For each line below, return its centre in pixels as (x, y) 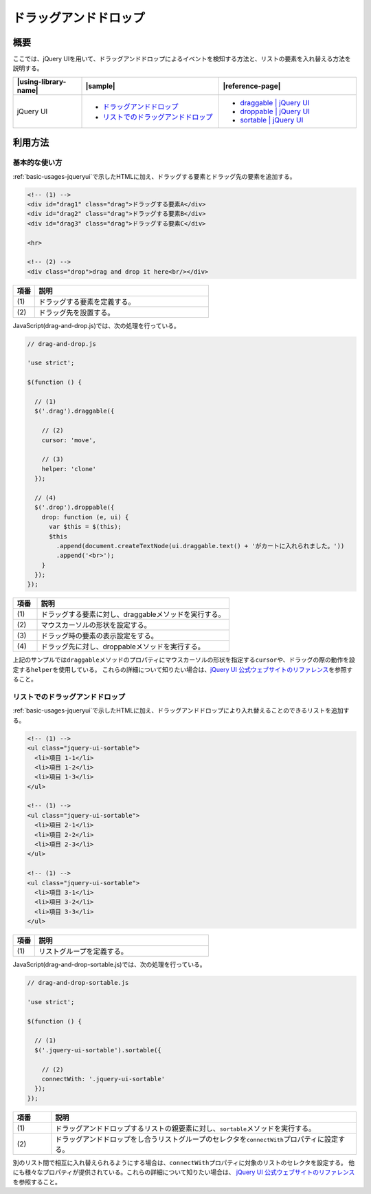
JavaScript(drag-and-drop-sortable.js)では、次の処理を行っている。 (109, 965)
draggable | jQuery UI (275, 102)
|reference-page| (252, 86)
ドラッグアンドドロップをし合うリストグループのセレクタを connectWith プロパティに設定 (197, 1139)
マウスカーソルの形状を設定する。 (96, 625)
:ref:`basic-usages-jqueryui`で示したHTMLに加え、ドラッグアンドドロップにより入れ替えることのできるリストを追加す (181, 710)
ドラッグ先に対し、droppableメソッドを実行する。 (123, 647)
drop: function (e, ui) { (85, 517)
